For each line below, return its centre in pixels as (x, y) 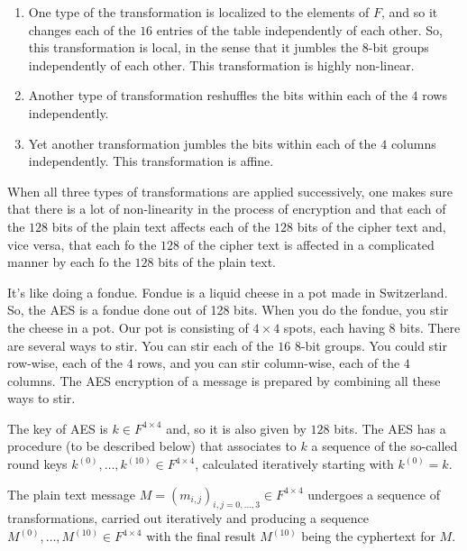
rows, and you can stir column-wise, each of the (269, 363)
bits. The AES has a (390, 428)
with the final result (201, 536)
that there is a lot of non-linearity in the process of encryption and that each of (227, 209)
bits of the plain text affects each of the (161, 226)
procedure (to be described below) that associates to (152, 446)
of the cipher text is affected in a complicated (309, 244)
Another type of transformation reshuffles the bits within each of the (218, 95)
